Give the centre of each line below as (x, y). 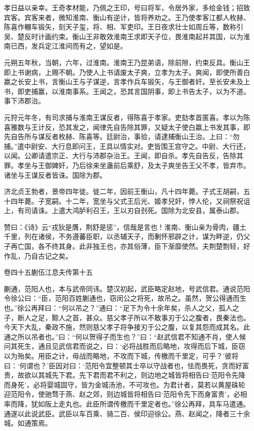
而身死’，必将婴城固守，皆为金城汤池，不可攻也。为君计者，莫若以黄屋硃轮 (125, 384)
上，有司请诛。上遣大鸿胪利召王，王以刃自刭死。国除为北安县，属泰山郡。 (124, 210)
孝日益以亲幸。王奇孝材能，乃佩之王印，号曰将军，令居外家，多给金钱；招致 (127, 7)
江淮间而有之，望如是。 (89, 46)
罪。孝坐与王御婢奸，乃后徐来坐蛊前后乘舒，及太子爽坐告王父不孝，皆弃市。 (127, 165)
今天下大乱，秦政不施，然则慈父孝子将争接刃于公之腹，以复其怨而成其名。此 (127, 327)
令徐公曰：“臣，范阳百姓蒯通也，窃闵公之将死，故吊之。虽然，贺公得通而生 (125, 298)
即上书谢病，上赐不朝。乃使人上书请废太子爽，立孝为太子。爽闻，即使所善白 (127, 72)
